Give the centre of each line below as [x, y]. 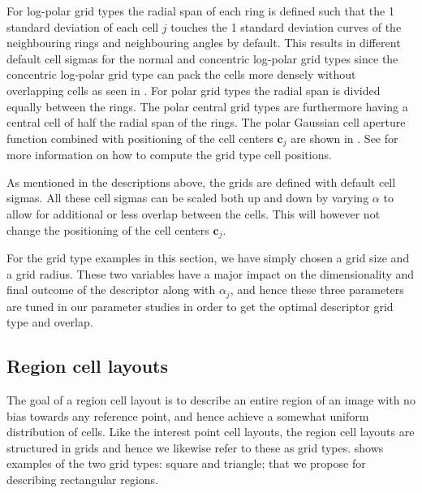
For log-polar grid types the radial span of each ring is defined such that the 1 [200, 11]
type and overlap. [50, 322]
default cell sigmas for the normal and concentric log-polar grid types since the [202, 58]
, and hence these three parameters [317, 290]
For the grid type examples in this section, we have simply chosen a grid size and [208, 258]
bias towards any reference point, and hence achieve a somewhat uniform [188, 415]
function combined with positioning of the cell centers [140, 138]
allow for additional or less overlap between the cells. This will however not [194, 213]
